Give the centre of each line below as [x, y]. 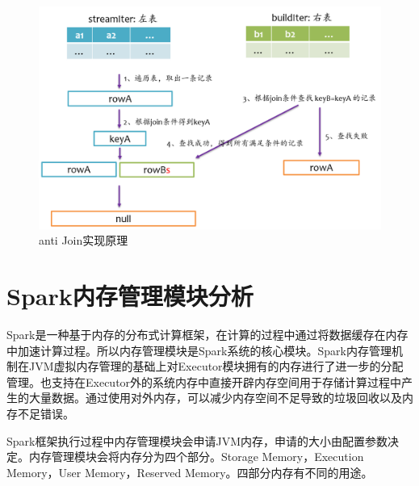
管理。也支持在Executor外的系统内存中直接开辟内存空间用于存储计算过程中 [204, 381]
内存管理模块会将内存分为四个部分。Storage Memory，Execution [196, 457]
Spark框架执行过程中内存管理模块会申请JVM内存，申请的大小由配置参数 [197, 440]
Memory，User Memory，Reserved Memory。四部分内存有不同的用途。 [190, 472]
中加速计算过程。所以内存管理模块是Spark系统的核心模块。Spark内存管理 [199, 350]
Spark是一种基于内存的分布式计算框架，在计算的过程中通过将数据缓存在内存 [207, 335]
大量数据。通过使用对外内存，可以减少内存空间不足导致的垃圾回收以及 [215, 398]
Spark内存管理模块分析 [130, 296]
